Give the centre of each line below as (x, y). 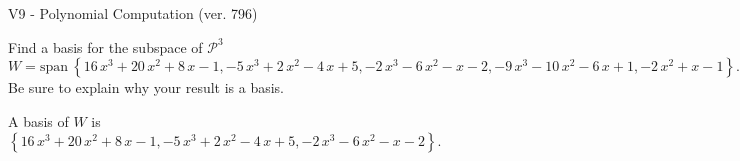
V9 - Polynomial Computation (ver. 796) (133, 13)
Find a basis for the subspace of (105, 46)
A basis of (38, 120)
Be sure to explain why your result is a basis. (146, 87)
